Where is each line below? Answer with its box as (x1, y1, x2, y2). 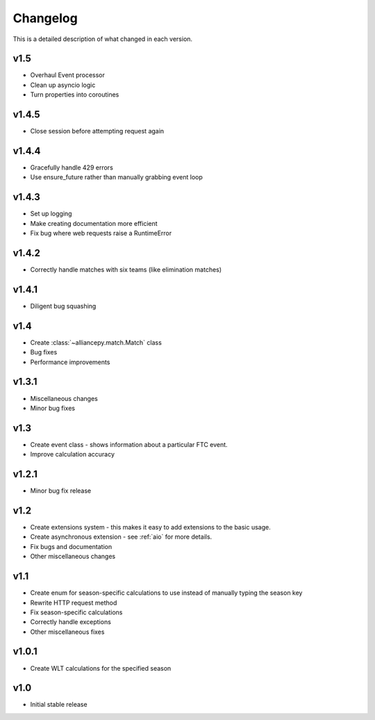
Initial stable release (30, 701, 87, 709)
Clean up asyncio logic (30, 81, 96, 89)
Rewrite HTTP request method (30, 598, 117, 607)
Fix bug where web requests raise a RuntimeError (30, 229, 172, 238)
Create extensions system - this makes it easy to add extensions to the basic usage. (30, 523, 271, 532)
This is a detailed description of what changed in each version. (12, 35, 193, 43)
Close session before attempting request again (30, 127, 165, 136)
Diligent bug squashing (30, 302, 97, 310)
